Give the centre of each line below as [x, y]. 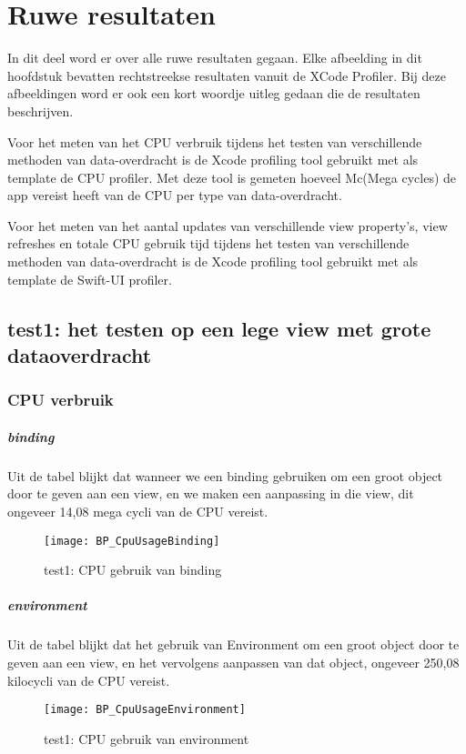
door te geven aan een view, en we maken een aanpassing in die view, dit [211, 493]
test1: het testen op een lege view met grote [219, 328]
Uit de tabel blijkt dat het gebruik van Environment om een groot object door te [233, 644]
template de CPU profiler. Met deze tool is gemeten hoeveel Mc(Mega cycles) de [232, 177]
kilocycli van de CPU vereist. [89, 680]
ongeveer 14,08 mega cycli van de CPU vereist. [138, 512]
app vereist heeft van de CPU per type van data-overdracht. [175, 195]
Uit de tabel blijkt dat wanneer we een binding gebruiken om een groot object [225, 475]
